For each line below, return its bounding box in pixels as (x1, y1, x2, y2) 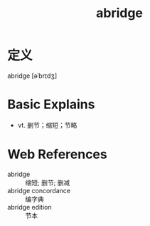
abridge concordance (7, 186, 71, 195)
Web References (7, 146, 108, 163)
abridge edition (7, 202, 52, 211)
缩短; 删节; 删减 (25, 178, 70, 187)
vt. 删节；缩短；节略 (17, 120, 77, 129)
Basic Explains (7, 96, 95, 113)
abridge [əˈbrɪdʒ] (7, 71, 58, 80)
